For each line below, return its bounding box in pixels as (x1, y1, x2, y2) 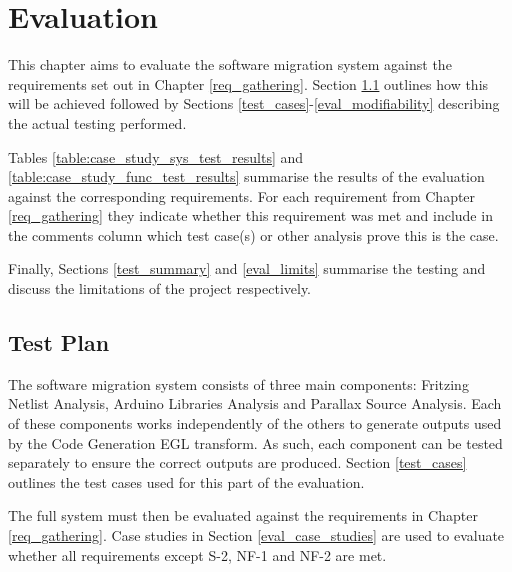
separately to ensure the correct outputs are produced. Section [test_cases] (8, 452, 467, 473)
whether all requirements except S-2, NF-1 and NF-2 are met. (8, 544, 387, 565)
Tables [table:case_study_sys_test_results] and (8, 146, 304, 167)
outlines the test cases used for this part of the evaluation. (8, 471, 365, 492)
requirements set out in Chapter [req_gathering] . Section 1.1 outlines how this (8, 73, 489, 94)
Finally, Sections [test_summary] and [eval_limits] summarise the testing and (8, 258, 486, 279)
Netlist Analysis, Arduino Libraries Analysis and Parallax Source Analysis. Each (8, 393, 502, 414)
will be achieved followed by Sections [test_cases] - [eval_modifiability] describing (8, 93, 500, 114)
